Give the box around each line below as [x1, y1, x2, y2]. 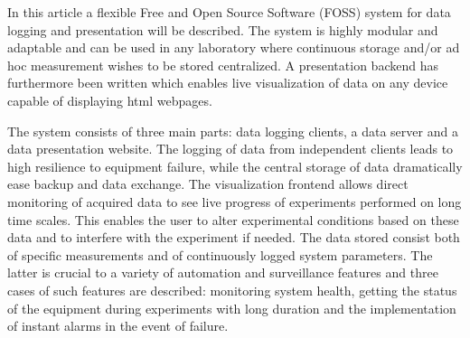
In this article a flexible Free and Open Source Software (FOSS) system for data [7, 3, 451, 21]
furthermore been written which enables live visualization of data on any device [7, 73, 448, 92]
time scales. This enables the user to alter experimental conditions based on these [7, 210, 459, 229]
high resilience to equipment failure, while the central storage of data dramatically [7, 156, 463, 175]
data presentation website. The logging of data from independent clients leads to [7, 139, 454, 158]
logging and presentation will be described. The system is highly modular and [7, 20, 438, 39]
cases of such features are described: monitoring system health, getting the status [7, 280, 457, 299]
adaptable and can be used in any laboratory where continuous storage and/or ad [7, 38, 460, 57]
